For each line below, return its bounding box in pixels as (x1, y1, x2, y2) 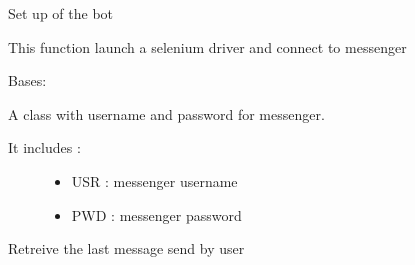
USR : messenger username (71, 170, 238, 191)
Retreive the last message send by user (8, 238, 245, 259)
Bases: (8, 70, 47, 91)
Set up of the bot (8, 3, 114, 23)
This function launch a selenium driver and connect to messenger (8, 36, 407, 57)
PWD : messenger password (71, 204, 242, 225)
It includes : (8, 137, 81, 158)
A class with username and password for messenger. (8, 103, 325, 124)
